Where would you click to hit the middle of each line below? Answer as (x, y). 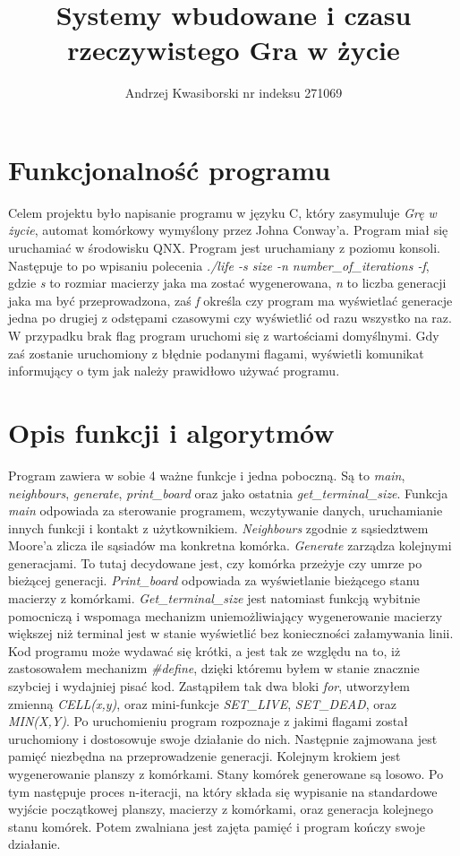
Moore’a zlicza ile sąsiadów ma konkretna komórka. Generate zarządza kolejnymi (230, 545)
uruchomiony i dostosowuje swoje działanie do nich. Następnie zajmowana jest (223, 738)
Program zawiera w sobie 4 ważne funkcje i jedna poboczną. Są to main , (207, 475)
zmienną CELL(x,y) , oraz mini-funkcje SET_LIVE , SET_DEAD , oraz (202, 703)
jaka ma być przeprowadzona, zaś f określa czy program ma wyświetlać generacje (230, 300)
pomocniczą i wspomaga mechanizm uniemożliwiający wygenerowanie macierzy (226, 615)
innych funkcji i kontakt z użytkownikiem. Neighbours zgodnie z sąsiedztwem (218, 527)
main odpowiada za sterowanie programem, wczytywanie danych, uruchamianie (226, 510)
